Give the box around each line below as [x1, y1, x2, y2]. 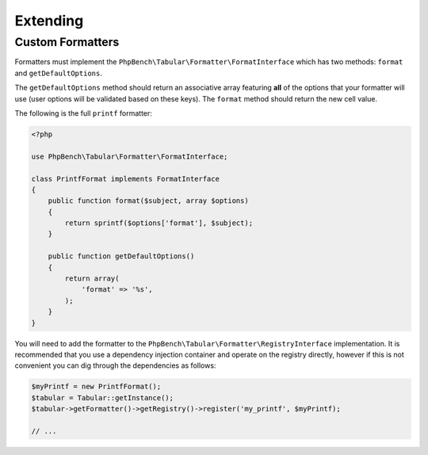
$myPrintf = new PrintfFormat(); [31, 382, 162, 392]
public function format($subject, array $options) [48, 197, 249, 205]
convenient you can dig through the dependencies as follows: [14, 361, 216, 370]
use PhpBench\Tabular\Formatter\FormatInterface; [31, 151, 228, 161]
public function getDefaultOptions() [48, 252, 195, 261]
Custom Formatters [14, 35, 120, 49]
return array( [64, 274, 120, 283]
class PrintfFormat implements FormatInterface [31, 174, 220, 183]
